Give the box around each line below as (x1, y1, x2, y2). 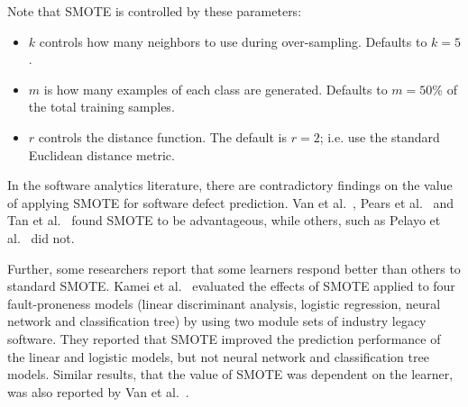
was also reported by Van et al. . (7, 382, 189, 401)
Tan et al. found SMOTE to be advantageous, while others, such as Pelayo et (7, 211, 441, 230)
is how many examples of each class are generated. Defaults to (43, 79, 388, 98)
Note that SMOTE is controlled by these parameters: (7, 2, 302, 20)
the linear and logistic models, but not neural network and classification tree (7, 347, 429, 366)
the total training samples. (28, 97, 175, 116)
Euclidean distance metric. (28, 145, 175, 164)
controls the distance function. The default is (38, 127, 288, 146)
